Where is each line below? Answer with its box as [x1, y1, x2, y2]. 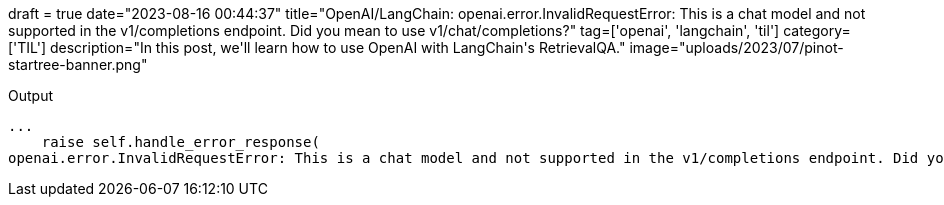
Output [8, 87, 53, 104]
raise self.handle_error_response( [41, 134, 320, 150]
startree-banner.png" [8, 56, 148, 73]
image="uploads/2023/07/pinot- [629, 39, 844, 56]
